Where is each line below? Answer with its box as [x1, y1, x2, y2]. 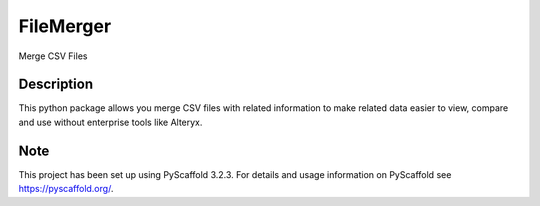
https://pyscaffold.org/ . [18, 183, 114, 195]
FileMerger [18, 15, 112, 37]
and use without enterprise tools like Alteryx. [18, 116, 203, 128]
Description [18, 76, 94, 93]
